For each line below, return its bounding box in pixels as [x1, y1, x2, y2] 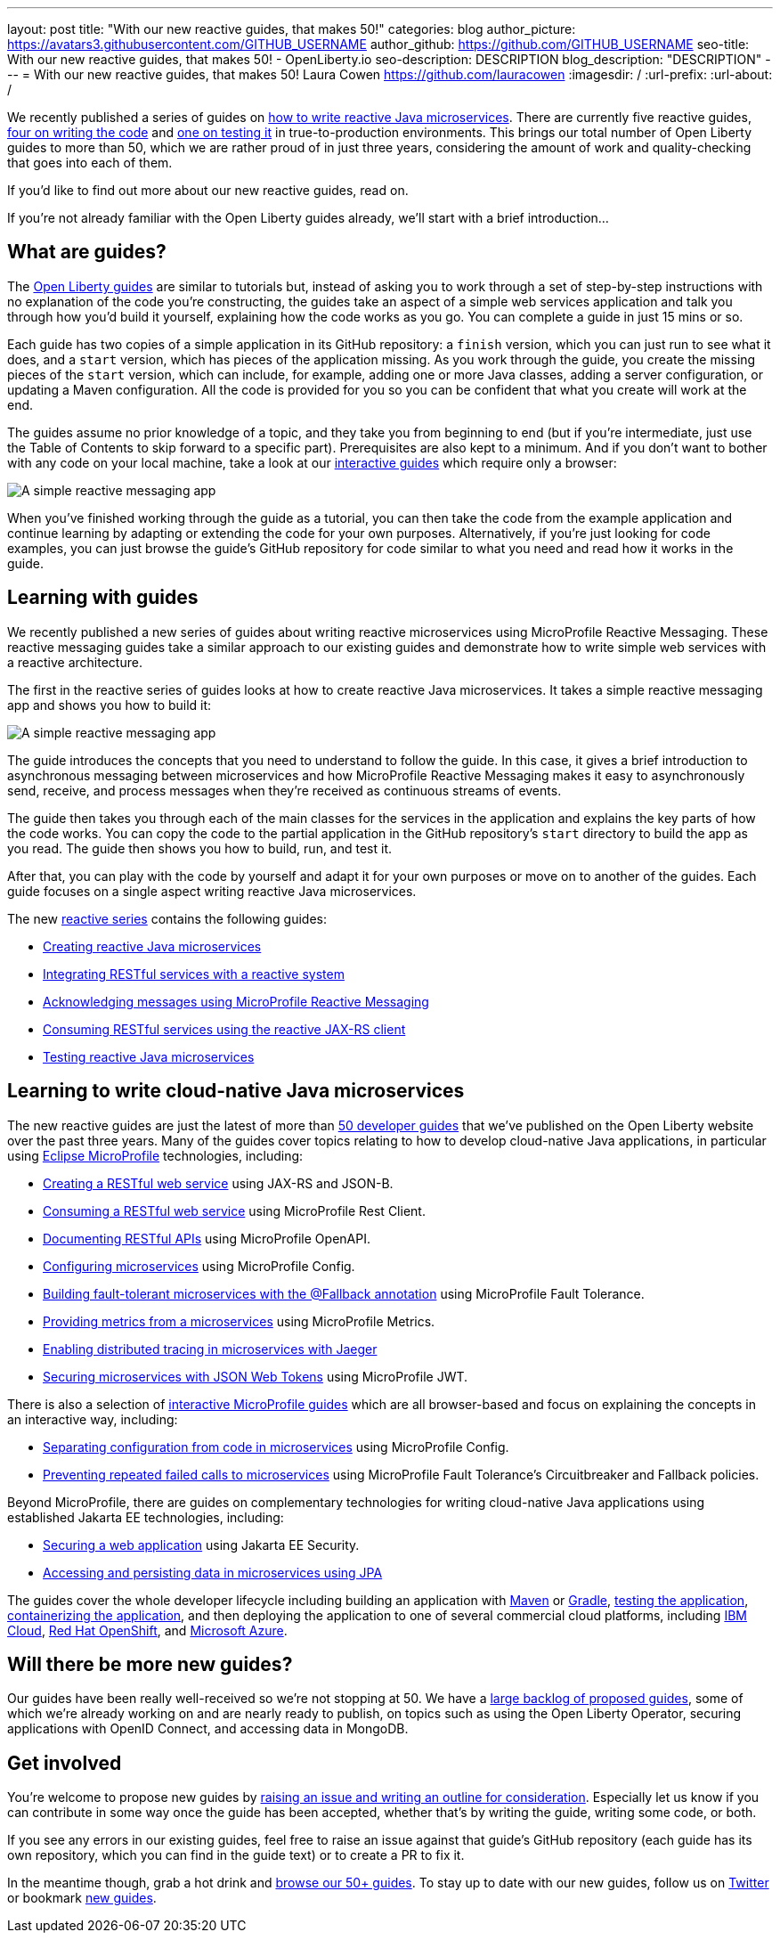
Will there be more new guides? [7, 1652, 293, 1675]
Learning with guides [7, 586, 199, 609]
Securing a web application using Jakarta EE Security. [43, 1537, 360, 1553]
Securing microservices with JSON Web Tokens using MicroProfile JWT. [43, 1368, 468, 1384]
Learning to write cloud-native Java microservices [7, 1080, 465, 1103]
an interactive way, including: [7, 1411, 178, 1427]
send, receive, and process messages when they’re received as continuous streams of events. [7, 782, 562, 798]
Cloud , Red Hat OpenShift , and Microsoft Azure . [7, 1622, 288, 1638]
